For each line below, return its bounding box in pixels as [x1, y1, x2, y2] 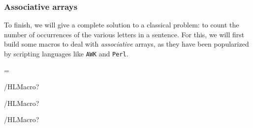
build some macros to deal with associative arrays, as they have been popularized [4, 39, 249, 49]
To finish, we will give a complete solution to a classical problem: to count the [4, 20, 239, 30]
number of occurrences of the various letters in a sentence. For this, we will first [4, 29, 245, 39]
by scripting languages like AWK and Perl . [4, 49, 128, 58]
